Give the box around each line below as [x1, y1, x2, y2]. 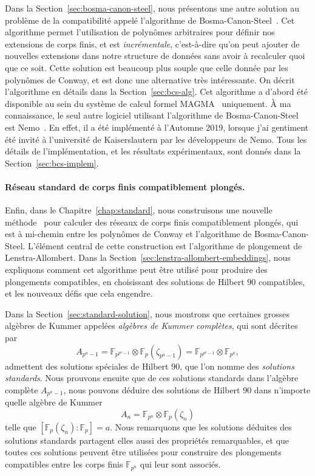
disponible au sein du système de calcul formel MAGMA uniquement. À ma [5, 97, 291, 109]
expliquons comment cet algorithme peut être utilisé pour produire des [5, 263, 268, 276]
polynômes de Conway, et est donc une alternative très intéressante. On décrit [5, 73, 295, 86]
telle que [5, 420, 36, 433]
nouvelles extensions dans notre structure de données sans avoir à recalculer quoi [5, 49, 305, 62]
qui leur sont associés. [140, 458, 221, 471]
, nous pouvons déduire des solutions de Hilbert [63, 383, 240, 396]
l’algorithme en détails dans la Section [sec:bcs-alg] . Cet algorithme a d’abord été [5, 85, 308, 98]
